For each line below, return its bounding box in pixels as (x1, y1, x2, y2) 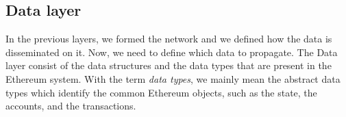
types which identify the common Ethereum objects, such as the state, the (5, 85, 317, 99)
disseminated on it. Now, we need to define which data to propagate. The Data (5, 44, 338, 59)
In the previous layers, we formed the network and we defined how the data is (5, 31, 332, 46)
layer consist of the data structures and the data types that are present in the (5, 58, 332, 73)
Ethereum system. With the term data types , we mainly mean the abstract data (5, 71, 341, 86)
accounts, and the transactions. (5, 99, 136, 113)
